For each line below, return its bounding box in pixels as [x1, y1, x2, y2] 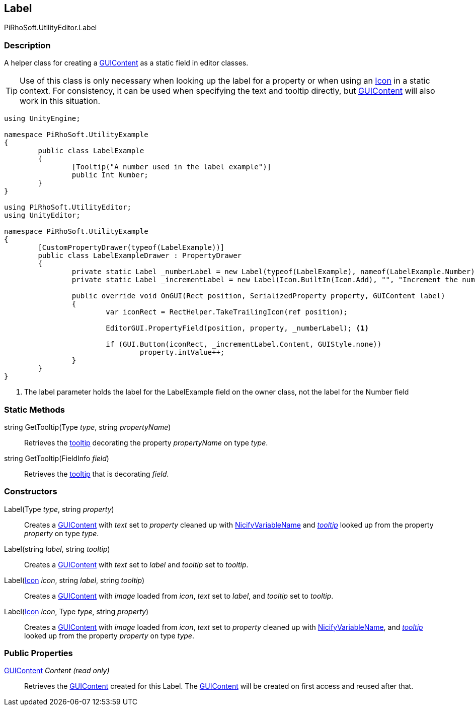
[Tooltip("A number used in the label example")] [71, 163, 272, 171]
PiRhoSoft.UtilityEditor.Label [4, 23, 97, 32]
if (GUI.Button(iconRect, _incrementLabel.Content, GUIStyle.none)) [106, 340, 382, 349]
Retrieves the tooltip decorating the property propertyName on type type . [24, 438, 268, 447]
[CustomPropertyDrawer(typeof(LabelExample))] [38, 243, 225, 252]
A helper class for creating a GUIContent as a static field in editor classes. [4, 58, 249, 68]
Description [4, 40, 51, 50]
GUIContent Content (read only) [4, 666, 110, 675]
